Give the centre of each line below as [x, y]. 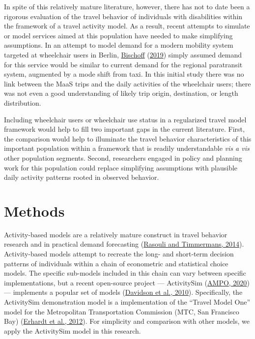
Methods [34, 211]
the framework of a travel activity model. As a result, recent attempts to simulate [127, 26]
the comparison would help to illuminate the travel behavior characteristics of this [128, 138]
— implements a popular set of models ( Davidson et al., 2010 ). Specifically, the [123, 292]
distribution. [23, 102]
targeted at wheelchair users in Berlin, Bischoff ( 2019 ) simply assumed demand [123, 54]
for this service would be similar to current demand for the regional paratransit [123, 64]
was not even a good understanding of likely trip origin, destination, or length [121, 93]
